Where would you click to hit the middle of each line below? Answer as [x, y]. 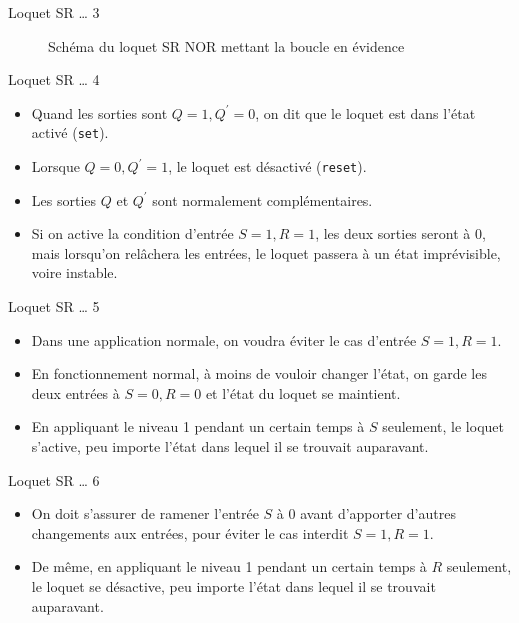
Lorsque [55, 166]
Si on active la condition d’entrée [132, 233]
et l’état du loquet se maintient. [303, 392]
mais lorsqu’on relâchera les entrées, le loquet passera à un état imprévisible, [266, 252]
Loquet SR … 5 [54, 306]
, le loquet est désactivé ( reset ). [267, 166]
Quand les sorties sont [99, 112]
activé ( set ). [70, 132]
